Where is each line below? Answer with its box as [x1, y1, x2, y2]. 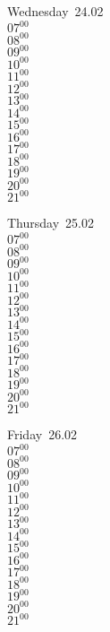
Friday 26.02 [7, 425, 78, 444]
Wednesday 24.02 [7, 2, 104, 20]
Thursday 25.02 [7, 213, 94, 232]
